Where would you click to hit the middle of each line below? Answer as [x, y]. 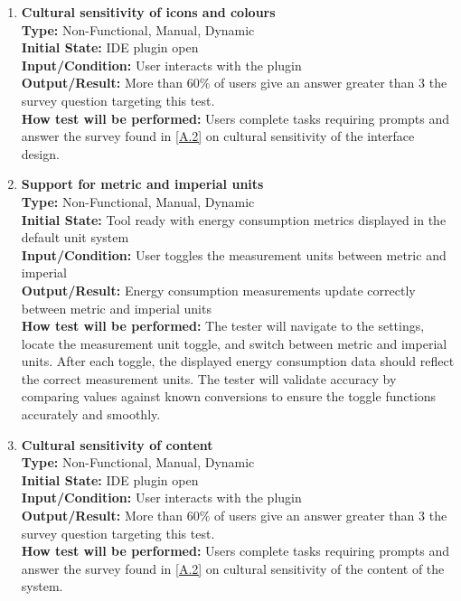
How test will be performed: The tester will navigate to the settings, [223, 326]
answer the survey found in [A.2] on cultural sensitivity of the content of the [233, 568]
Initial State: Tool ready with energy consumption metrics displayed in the [234, 219]
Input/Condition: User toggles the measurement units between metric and [234, 254]
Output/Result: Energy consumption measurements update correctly [218, 290]
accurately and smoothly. [91, 414]
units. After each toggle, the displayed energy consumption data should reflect [238, 361]
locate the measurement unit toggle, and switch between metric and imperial [234, 343]
